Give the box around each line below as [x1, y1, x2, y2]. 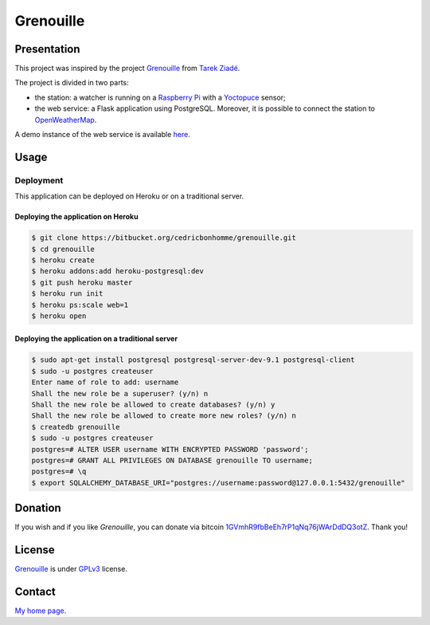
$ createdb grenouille [31, 423, 120, 431]
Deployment [14, 175, 64, 186]
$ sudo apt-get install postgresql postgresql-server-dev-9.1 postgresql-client [31, 356, 355, 364]
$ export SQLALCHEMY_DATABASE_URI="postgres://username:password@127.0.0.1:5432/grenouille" [31, 478, 405, 487]
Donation [14, 501, 61, 515]
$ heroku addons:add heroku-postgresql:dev [31, 267, 205, 276]
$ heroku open [31, 311, 87, 320]
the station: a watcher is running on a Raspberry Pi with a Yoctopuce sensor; [34, 92, 286, 102]
